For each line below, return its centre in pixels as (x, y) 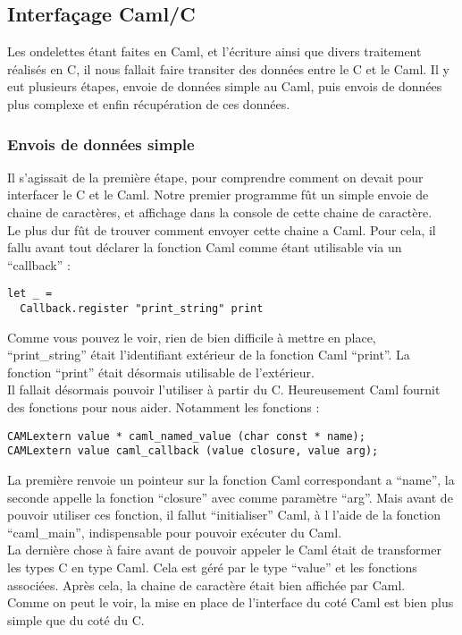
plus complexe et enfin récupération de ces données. (149, 103)
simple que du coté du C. (76, 619)
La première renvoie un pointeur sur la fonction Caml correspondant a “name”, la (231, 479)
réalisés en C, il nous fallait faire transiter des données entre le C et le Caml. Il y (228, 68)
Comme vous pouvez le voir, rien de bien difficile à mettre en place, (192, 337)
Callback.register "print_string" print (142, 309)
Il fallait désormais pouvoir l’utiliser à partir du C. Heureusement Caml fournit (224, 389)
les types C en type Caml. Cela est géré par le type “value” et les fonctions (212, 567)
